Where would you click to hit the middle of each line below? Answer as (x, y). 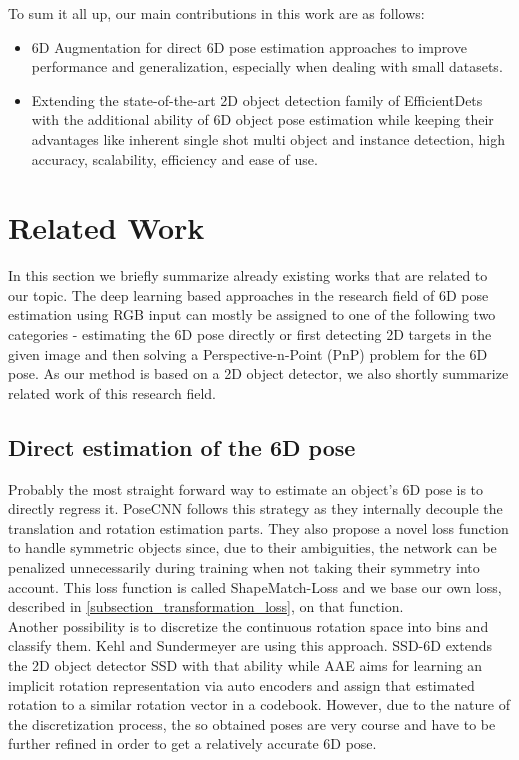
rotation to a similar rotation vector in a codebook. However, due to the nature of (259, 704)
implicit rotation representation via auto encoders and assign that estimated (241, 684)
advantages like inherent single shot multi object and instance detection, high (268, 138)
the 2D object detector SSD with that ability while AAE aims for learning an (245, 664)
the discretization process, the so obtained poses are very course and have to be (252, 723)
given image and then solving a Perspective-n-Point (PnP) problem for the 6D (248, 353)
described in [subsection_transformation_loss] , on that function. (206, 606)
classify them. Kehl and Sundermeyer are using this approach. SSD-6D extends (250, 645)
